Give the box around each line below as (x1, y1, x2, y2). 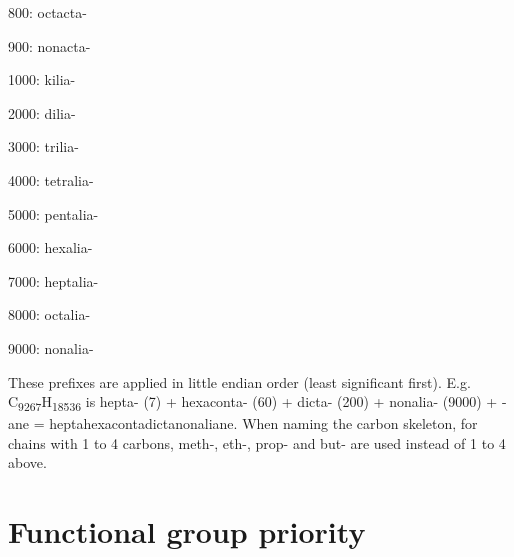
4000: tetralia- (8, 169, 94, 190)
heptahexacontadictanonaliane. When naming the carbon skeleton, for (49, 413, 478, 434)
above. (8, 452, 47, 473)
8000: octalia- (8, 304, 91, 325)
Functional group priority (8, 511, 366, 552)
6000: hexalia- (8, 237, 93, 258)
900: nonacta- (8, 35, 91, 56)
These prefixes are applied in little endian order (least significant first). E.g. (8, 371, 471, 392)
